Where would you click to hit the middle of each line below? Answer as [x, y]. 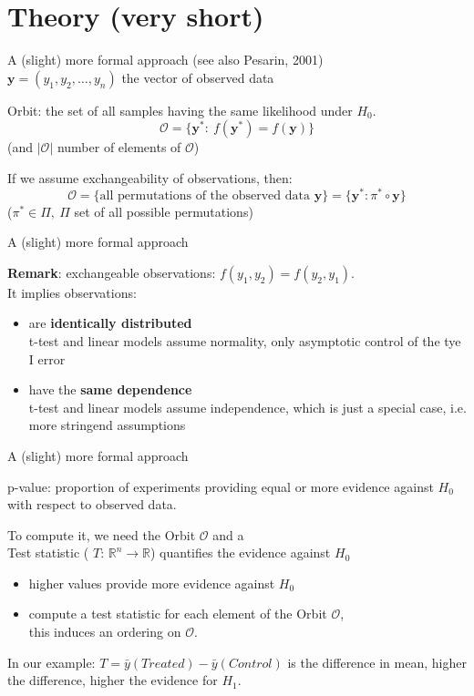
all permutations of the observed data [205, 195]
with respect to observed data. [92, 504]
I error [47, 358]
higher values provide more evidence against [152, 583]
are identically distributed [110, 323]
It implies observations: [72, 292]
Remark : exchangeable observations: [112, 272]
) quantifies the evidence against [241, 553]
